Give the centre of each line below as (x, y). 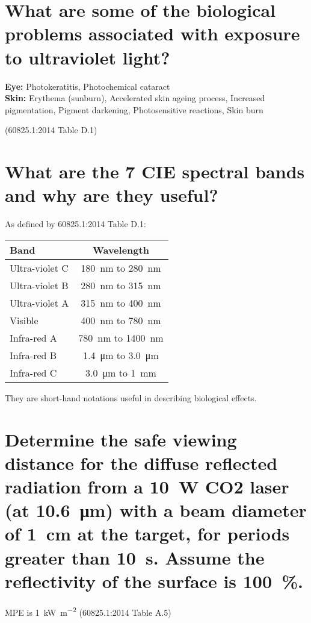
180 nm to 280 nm (121, 268)
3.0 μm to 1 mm (121, 372)
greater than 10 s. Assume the (135, 557)
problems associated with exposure (152, 33)
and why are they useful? (112, 195)
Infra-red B (33, 355)
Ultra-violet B (39, 285)
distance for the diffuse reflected (141, 462)
